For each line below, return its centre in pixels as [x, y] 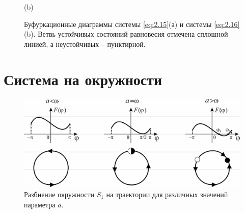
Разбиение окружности [59, 194]
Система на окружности [83, 79]
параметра [40, 204]
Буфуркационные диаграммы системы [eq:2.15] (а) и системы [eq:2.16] [132, 24]
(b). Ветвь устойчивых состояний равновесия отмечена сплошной [126, 34]
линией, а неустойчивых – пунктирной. [85, 44]
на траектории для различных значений [167, 194]
